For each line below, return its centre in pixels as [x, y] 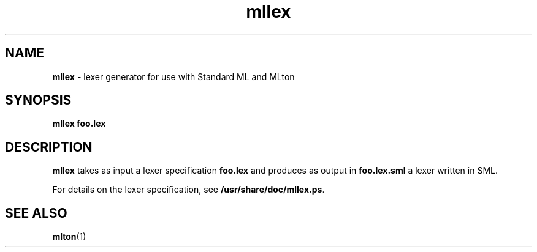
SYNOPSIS [38, 100]
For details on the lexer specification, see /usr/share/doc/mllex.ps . [189, 190]
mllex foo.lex [79, 124]
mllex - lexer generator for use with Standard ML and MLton [173, 76]
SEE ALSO [36, 213]
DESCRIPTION [49, 147]
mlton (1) [69, 237]
